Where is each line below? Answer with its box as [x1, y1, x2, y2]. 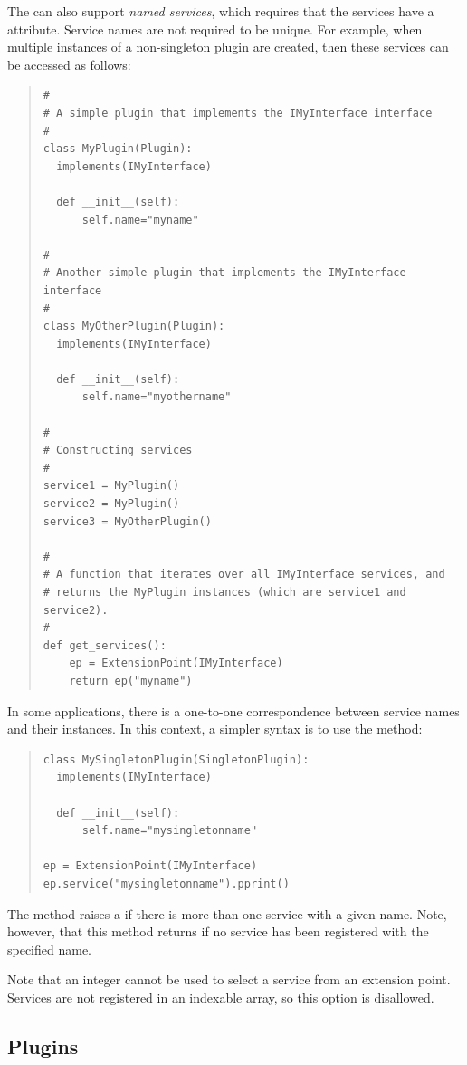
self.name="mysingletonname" [81, 824, 258, 838]
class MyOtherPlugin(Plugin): [43, 320, 225, 333]
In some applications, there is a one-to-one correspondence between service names [7, 701, 460, 720]
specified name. [7, 939, 92, 958]
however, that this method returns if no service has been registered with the [7, 922, 429, 941]
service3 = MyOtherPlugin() [43, 514, 212, 528]
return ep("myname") [69, 674, 193, 687]
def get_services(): [43, 638, 167, 652]
